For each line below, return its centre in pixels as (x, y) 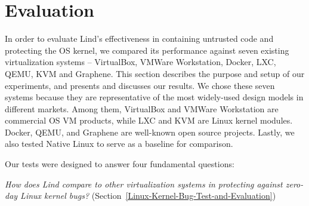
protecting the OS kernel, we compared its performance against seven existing (147, 50)
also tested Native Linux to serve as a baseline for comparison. (119, 144)
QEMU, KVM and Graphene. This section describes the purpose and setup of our (155, 73)
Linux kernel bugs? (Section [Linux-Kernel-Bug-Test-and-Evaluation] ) (148, 196)
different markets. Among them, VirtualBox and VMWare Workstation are (142, 108)
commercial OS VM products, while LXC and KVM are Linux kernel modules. (149, 120)
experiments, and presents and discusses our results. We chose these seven (140, 85)
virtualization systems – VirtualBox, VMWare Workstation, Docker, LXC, (140, 62)
